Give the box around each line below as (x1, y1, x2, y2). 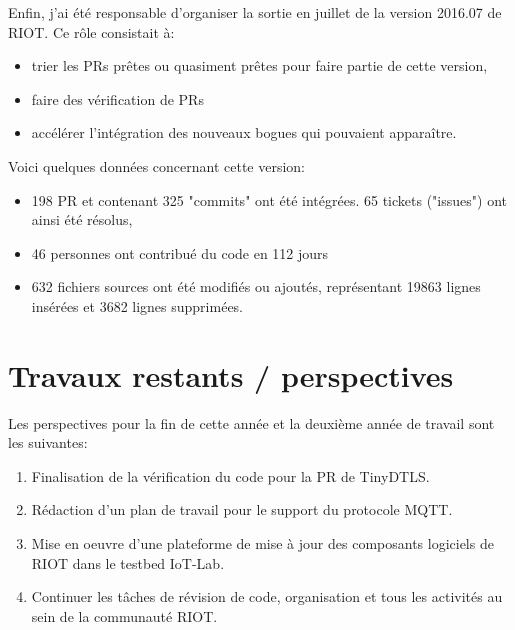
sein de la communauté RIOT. (31, 605, 218, 626)
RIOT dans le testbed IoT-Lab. (31, 552, 225, 573)
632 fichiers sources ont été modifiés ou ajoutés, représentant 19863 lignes (31, 276, 481, 297)
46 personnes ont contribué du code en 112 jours (31, 242, 329, 263)
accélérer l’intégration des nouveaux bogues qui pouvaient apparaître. (31, 122, 457, 143)
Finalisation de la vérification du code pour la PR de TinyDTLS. (31, 465, 430, 486)
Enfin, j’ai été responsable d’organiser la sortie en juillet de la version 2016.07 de (8, 2, 502, 22)
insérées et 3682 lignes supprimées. (31, 295, 243, 316)
